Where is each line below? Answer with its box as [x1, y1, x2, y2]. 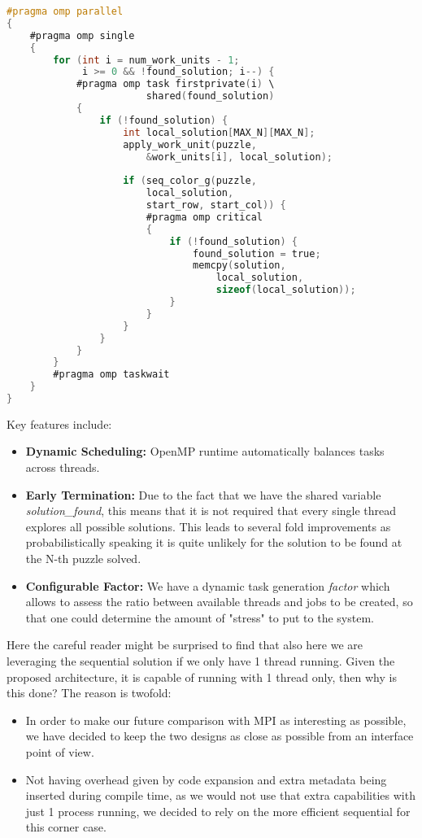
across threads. [25, 459, 100, 476]
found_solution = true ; [193, 247, 321, 260]
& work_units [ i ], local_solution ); [146, 151, 333, 163]
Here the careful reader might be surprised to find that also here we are [7, 636, 363, 653]
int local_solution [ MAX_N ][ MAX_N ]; [123, 126, 315, 138]
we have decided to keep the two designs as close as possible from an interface [25, 727, 414, 744]
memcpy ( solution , [193, 260, 286, 272]
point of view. [25, 743, 94, 760]
